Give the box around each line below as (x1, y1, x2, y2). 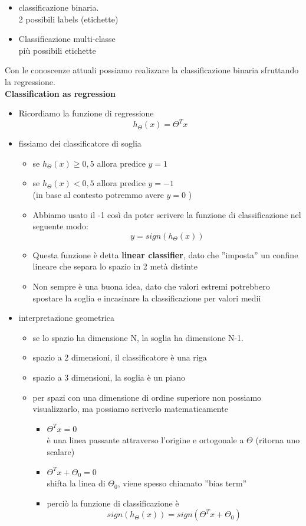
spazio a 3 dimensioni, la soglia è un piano (32, 371, 186, 383)
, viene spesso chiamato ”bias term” (117, 477, 247, 489)
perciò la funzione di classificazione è (47, 496, 179, 509)
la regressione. (5, 75, 55, 87)
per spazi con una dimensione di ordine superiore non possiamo (32, 391, 262, 403)
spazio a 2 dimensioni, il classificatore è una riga (32, 351, 207, 363)
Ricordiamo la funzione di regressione (18, 107, 154, 119)
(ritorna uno (255, 434, 300, 446)
